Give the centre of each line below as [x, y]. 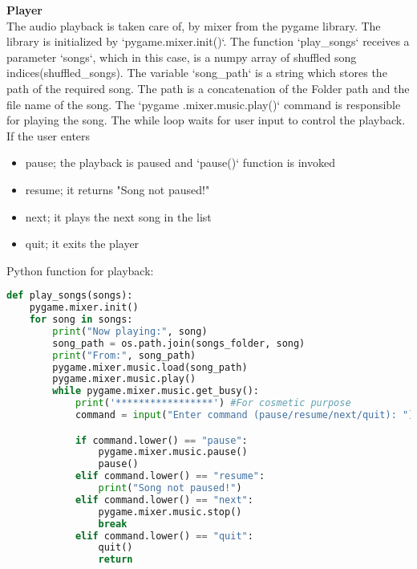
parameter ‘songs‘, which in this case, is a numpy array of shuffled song [182, 57]
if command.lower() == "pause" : [161, 440]
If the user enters [49, 135]
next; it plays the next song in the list [118, 216]
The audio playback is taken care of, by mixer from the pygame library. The [194, 25]
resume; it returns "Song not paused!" [117, 189]
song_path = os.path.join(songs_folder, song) [179, 343]
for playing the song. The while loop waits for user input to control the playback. [206, 120]
